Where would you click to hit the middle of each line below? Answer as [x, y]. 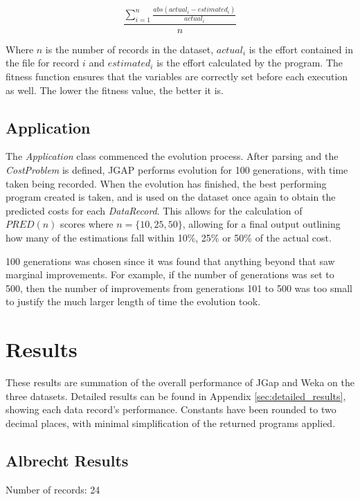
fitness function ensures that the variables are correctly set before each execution [177, 76]
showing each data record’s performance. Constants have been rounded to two [171, 409]
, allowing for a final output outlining [261, 224]
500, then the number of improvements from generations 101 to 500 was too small [179, 288]
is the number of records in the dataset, [129, 49]
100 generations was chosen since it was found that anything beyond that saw [170, 261]
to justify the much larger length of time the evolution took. [133, 301]
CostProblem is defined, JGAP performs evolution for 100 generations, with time [177, 169]
